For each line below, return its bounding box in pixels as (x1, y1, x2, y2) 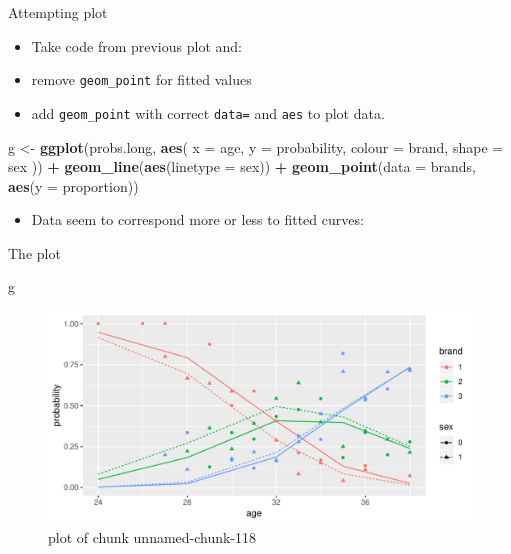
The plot (8, 242, 61, 263)
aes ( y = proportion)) (8, 175, 139, 196)
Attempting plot (8, 2, 108, 22)
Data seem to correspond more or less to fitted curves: (31, 209, 364, 230)
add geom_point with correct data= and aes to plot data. (31, 102, 385, 123)
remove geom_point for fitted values (31, 69, 252, 90)
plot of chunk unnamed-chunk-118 (48, 526, 257, 547)
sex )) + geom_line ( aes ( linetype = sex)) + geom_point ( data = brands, (8, 156, 476, 177)
